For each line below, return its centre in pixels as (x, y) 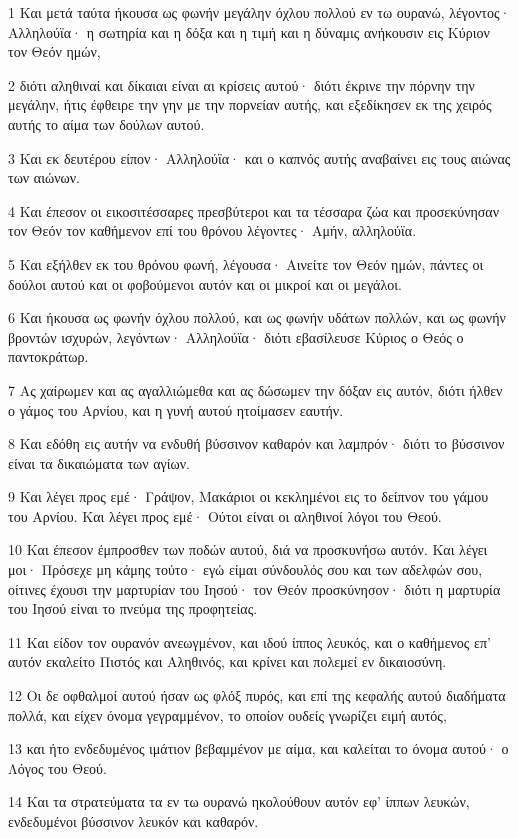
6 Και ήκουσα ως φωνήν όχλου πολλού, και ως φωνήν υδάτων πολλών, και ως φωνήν (257, 317)
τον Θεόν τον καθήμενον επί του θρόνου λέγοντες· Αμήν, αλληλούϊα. (212, 230)
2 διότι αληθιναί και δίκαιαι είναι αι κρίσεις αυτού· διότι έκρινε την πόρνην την (241, 84)
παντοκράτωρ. (48, 356)
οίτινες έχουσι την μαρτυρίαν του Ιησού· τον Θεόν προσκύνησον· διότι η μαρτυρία (254, 588)
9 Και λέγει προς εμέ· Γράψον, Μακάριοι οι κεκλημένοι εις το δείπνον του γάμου (248, 496)
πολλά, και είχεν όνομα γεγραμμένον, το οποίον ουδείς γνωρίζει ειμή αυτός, (227, 714)
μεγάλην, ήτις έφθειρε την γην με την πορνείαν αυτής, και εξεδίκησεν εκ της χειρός (250, 104)
